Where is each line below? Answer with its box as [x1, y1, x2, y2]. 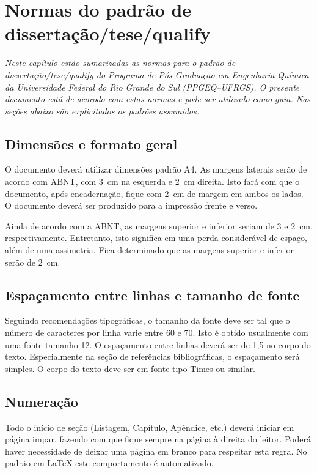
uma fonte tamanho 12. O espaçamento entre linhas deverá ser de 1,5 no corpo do [5, 338, 311, 351]
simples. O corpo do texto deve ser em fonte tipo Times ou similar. [5, 362, 255, 374]
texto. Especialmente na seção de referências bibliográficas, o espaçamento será [5, 350, 300, 363]
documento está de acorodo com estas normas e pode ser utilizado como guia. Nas [5, 92, 311, 105]
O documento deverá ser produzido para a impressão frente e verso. [5, 199, 258, 212]
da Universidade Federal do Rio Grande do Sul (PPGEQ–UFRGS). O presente [5, 80, 300, 93]
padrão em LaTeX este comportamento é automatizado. [5, 456, 214, 469]
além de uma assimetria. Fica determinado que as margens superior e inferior [5, 244, 294, 256]
